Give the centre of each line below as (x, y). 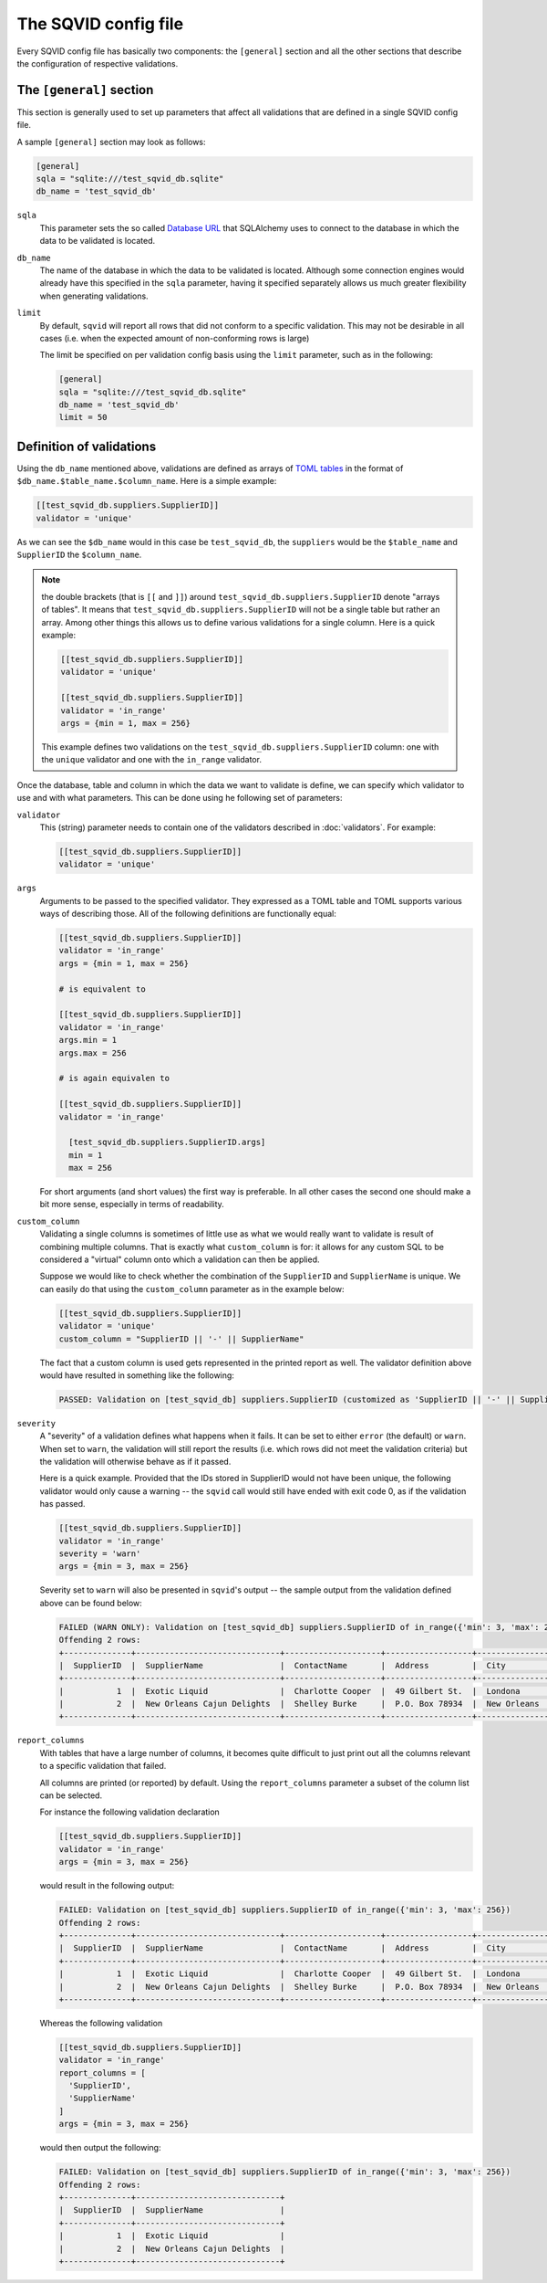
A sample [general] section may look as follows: (111, 142)
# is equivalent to (102, 989)
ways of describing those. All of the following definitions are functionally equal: (188, 914)
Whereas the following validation (101, 2023)
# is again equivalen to (114, 1078)
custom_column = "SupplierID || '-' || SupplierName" (181, 1339)
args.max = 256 (93, 1053)
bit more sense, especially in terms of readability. (132, 1205)
